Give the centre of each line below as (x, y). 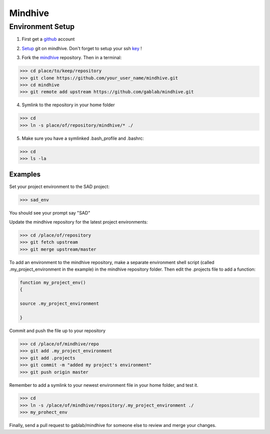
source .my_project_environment (59, 304)
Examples (25, 175)
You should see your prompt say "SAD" (50, 212)
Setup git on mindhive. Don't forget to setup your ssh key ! (82, 48)
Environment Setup (42, 27)
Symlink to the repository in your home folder (68, 105)
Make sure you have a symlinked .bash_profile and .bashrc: (83, 138)
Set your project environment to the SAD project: (59, 186)
